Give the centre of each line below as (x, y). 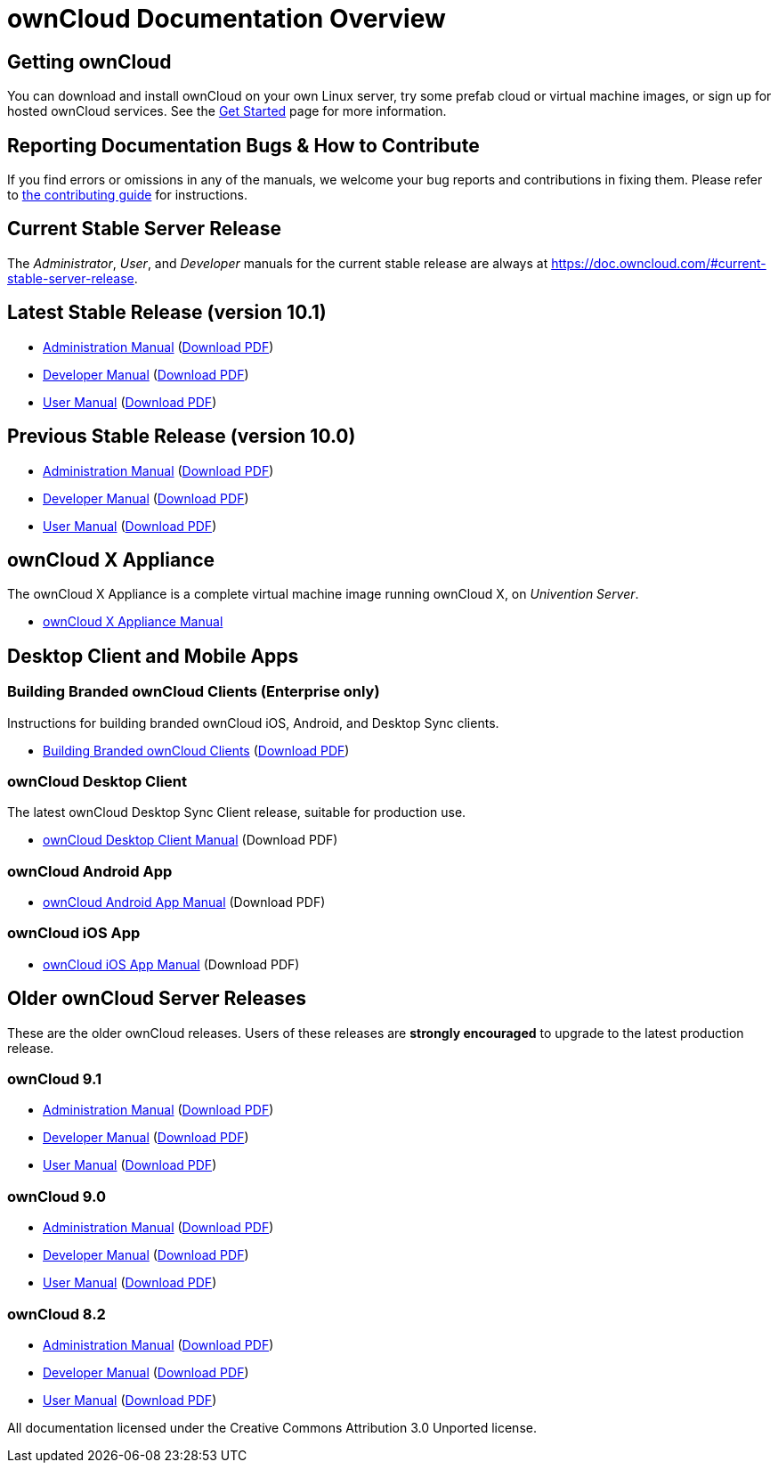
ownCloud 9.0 (57, 1196)
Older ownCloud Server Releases (157, 999)
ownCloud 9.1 (55, 1079)
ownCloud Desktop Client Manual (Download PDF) (190, 840)
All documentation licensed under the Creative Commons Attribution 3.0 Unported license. (272, 1427)
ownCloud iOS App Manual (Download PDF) (171, 964)
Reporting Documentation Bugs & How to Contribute (243, 145)
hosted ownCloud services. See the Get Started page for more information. (227, 111)
